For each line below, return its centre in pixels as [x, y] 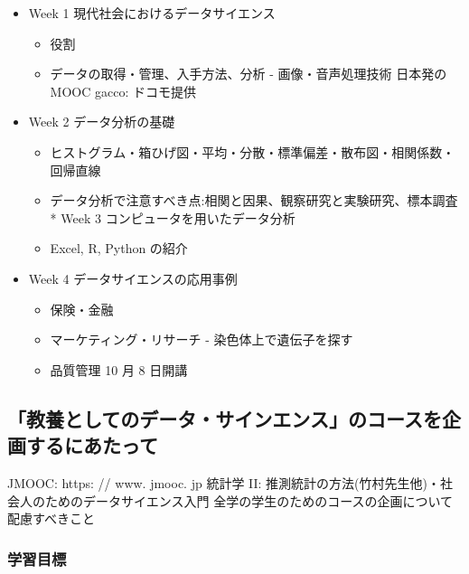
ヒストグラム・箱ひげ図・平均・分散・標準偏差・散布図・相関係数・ [253, 151]
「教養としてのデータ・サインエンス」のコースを [225, 418]
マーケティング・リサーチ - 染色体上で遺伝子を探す [202, 339]
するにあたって [92, 445]
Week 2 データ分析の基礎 [102, 122]
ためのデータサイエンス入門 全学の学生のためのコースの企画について [249, 500]
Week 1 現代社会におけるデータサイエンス [152, 13]
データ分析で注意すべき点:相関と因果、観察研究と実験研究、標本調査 [254, 200]
